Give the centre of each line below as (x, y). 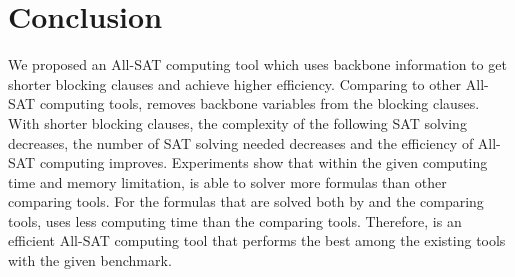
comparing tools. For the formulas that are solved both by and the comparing (246, 201)
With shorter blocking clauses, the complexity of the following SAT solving (237, 122)
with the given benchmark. (90, 260)
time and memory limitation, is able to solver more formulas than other (227, 181)
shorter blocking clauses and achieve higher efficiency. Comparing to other (235, 83)
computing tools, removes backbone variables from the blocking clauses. (259, 103)
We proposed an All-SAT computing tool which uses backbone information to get (257, 64)
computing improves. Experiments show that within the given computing (263, 162)
